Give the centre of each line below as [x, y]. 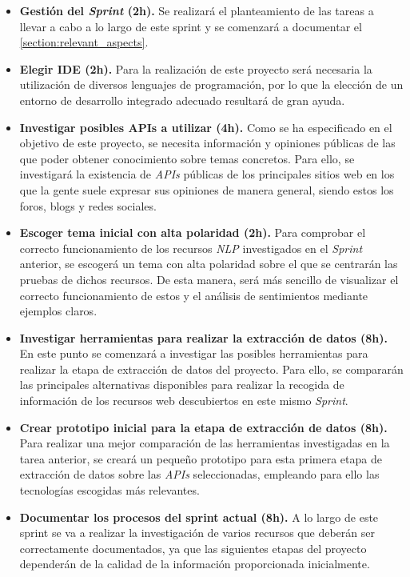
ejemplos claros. [58, 311]
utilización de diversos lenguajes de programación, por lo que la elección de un [211, 84]
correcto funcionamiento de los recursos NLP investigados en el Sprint [191, 248]
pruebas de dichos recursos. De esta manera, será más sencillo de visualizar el [209, 279]
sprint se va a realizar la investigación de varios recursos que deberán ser [197, 533]
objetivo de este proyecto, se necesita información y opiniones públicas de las [207, 143]
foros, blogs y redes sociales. [88, 205]
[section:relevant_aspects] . [84, 42]
